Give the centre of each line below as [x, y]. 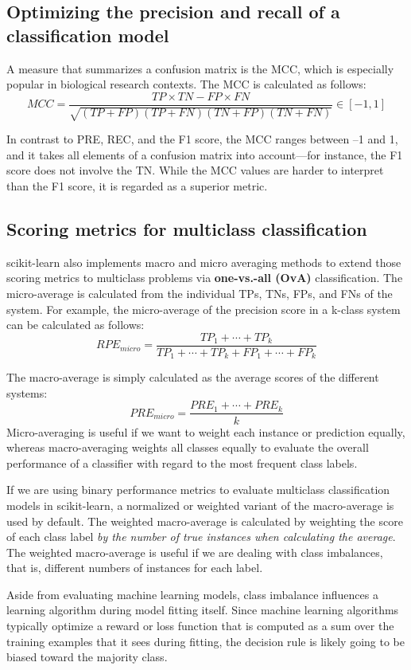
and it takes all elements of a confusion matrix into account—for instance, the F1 [205, 154]
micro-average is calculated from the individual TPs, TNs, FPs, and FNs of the [200, 293]
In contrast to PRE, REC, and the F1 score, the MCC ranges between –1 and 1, [202, 139]
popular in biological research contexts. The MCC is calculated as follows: [186, 84]
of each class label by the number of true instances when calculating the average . [201, 537]
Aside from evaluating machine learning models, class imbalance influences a [192, 594]
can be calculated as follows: [76, 325]
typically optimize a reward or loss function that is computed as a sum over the [200, 626]
